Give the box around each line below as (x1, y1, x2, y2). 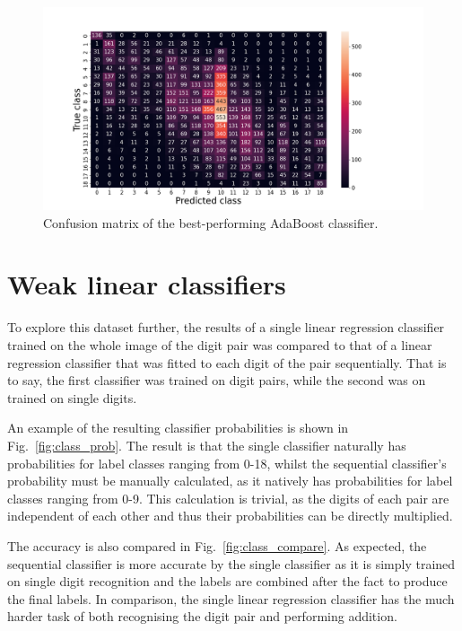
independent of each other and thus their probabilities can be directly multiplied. (7, 506, 453, 525)
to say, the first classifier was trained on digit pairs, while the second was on (7, 371, 426, 390)
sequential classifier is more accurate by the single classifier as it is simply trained (7, 554, 456, 573)
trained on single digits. (7, 388, 137, 407)
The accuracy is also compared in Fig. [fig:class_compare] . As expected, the (7, 536, 427, 555)
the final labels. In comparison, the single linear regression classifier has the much (7, 589, 455, 608)
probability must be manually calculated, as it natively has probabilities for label (7, 471, 453, 490)
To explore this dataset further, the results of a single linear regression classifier (7, 318, 445, 337)
